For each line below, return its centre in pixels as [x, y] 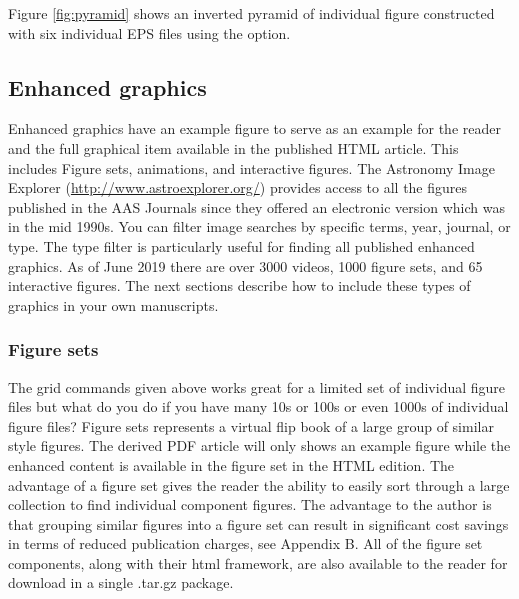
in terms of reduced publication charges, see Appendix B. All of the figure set [245, 543]
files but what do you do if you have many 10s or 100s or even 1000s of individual [258, 406]
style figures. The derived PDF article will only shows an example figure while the [259, 445]
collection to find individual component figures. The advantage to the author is [250, 504]
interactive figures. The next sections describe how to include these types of [239, 285]
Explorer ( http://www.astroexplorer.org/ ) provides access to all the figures [238, 187]
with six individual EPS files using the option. [149, 32]
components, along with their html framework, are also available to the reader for [258, 562]
